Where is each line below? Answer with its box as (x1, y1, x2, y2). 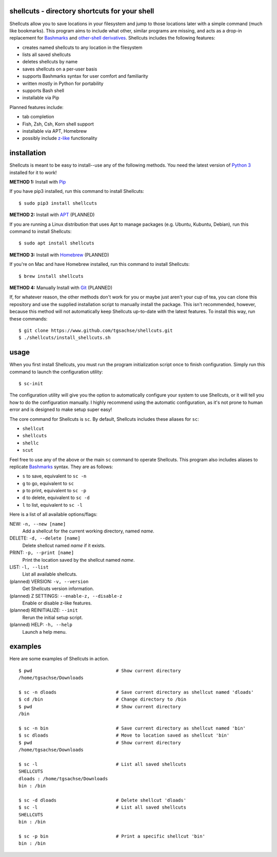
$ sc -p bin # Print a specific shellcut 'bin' (18, 833, 205, 839)
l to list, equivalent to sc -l (22, 502, 83, 508)
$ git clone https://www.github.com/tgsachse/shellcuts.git (18, 327, 173, 333)
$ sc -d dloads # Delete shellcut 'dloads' (18, 797, 187, 803)
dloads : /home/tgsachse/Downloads (18, 776, 108, 781)
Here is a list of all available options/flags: (9, 511, 97, 517)
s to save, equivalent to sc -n (22, 473, 87, 479)
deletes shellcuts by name (22, 59, 78, 65)
